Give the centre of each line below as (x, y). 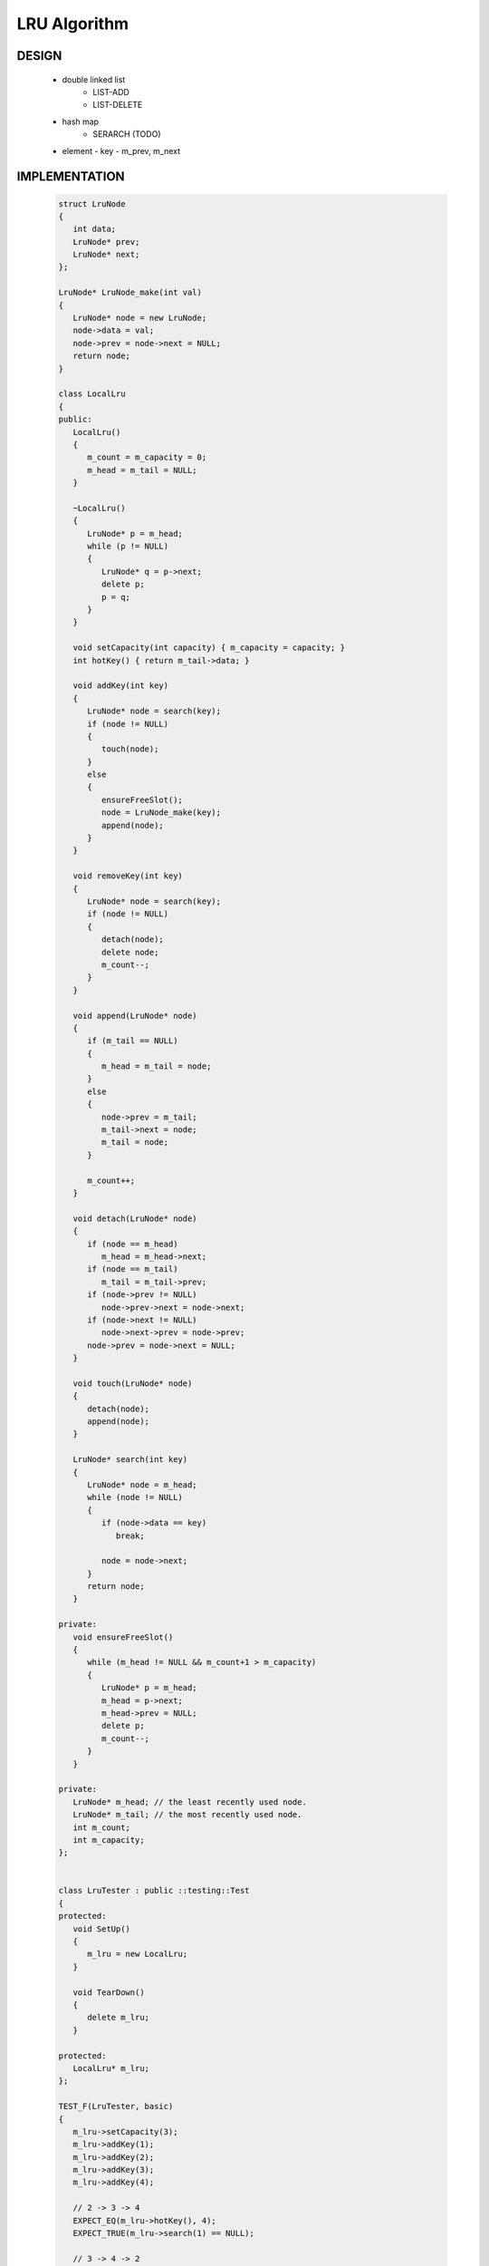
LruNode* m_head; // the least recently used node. (190, 1802)
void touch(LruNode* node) (133, 1383)
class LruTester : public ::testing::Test (154, 1891)
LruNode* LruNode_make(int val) (130, 293)
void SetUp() (102, 1929)
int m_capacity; (109, 1840)
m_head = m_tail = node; (156, 1066)
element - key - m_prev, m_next (121, 150)
